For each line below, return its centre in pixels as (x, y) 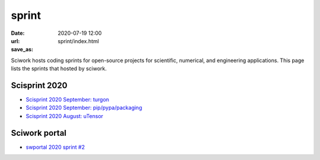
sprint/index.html (78, 41)
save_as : (22, 50)
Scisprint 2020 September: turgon (68, 100)
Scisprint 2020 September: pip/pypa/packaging (84, 108)
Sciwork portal (39, 133)
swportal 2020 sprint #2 (55, 147)
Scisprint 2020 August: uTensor (65, 116)
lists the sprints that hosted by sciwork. (59, 68)
